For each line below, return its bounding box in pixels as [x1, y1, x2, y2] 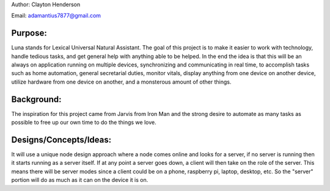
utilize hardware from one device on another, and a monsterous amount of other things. [11, 78, 232, 85]
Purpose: [11, 28, 47, 38]
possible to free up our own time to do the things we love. [11, 119, 156, 126]
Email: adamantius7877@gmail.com [11, 12, 101, 20]
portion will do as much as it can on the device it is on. [11, 176, 148, 184]
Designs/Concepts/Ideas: [11, 134, 112, 145]
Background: [11, 94, 62, 104]
